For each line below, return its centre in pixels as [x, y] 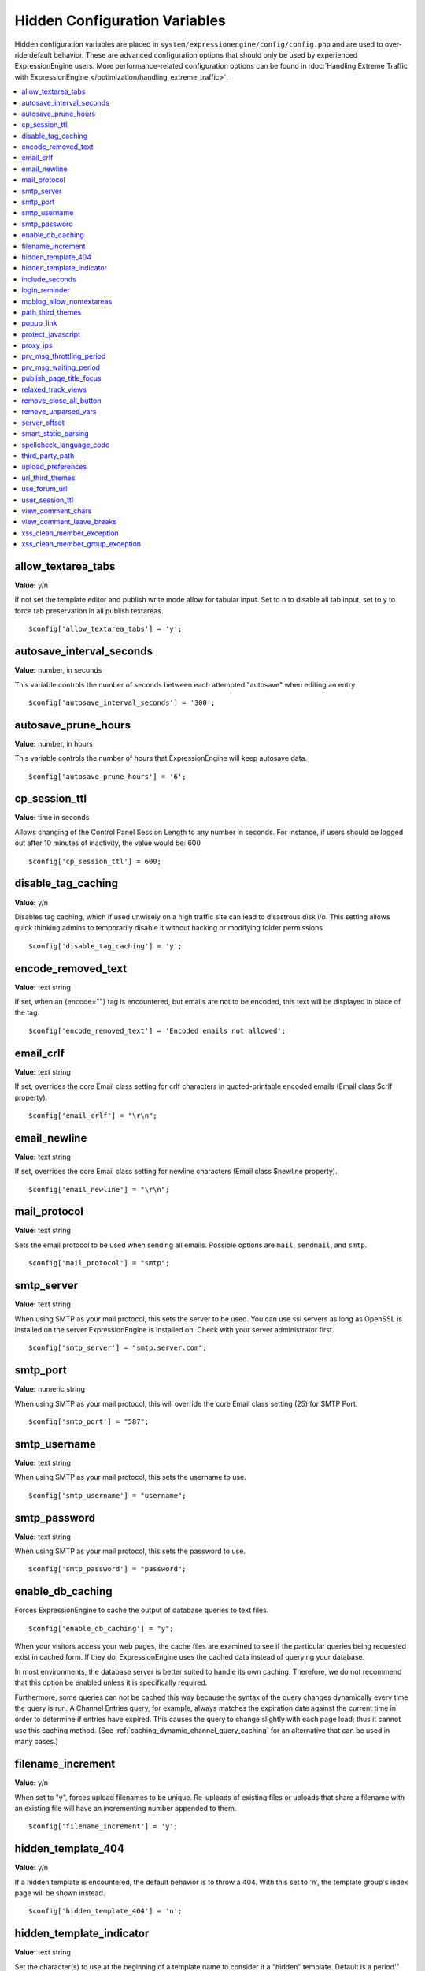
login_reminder [46, 290]
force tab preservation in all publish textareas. [89, 610]
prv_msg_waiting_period [61, 367]
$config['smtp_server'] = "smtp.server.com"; [118, 1348]
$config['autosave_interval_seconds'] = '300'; [122, 702]
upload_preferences [54, 467]
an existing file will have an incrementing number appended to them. [126, 1808]
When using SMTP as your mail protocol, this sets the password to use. [130, 1551]
